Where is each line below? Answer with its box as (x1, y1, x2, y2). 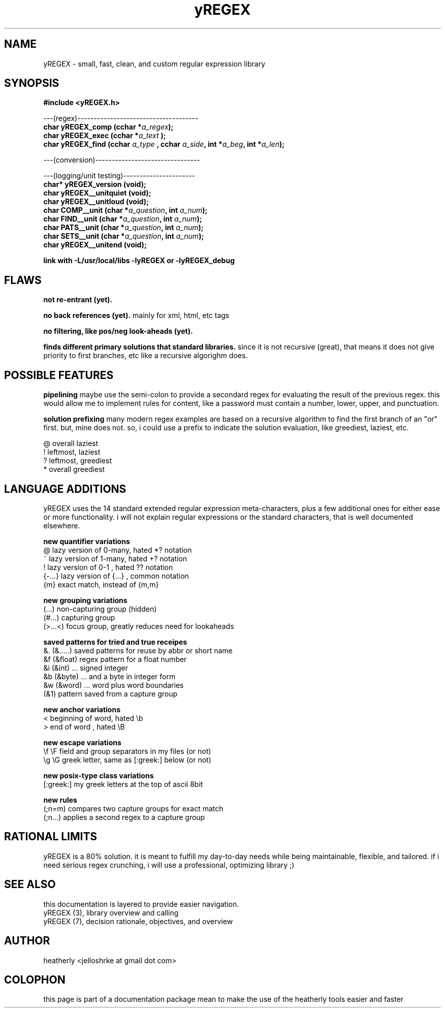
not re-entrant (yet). (43, 295, 113, 304)
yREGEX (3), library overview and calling (43, 908, 179, 917)
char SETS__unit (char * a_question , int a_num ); (43, 232, 204, 241)
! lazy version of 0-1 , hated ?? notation (43, 562, 173, 572)
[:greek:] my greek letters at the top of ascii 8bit (43, 779, 203, 788)
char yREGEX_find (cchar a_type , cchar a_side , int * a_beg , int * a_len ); (43, 140, 285, 149)
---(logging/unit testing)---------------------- (43, 171, 196, 180)
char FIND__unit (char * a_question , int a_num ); (43, 214, 202, 224)
